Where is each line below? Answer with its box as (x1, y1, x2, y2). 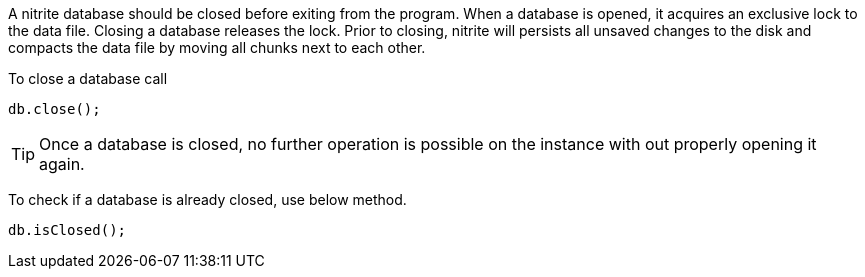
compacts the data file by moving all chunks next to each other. (8, 39, 426, 56)
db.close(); (8, 101, 101, 117)
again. (39, 154, 85, 174)
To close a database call (8, 70, 168, 87)
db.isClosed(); (8, 222, 127, 238)
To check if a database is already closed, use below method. (8, 191, 407, 208)
